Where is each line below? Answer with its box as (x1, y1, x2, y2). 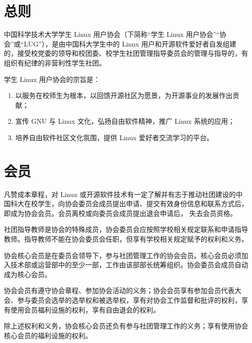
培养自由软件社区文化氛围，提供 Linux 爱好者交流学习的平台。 (15, 132, 214, 142)
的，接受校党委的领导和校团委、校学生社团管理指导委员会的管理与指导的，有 (4, 48, 248, 58)
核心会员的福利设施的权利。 (4, 330, 92, 340)
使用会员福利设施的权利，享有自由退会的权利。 (10, 304, 160, 314)
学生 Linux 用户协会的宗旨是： (4, 74, 100, 84)
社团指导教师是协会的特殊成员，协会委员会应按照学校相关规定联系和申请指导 (4, 224, 248, 234)
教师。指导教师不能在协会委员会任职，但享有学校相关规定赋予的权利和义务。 (4, 233, 248, 244)
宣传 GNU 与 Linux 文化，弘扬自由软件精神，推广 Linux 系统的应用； (15, 116, 235, 126)
